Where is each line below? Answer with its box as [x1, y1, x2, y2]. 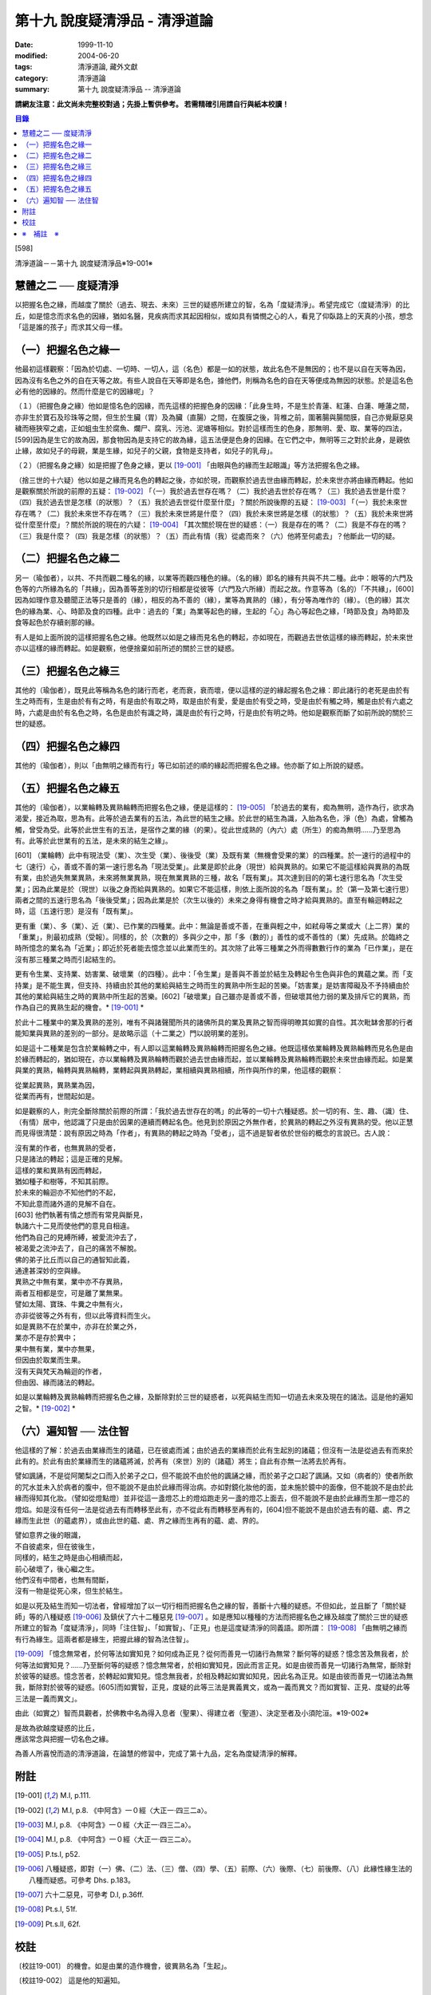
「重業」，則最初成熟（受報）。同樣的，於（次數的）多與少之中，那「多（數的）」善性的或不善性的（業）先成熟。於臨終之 [14, 932, 410, 942]
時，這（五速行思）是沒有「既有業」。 [14, 907, 137, 916]
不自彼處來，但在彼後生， [14, 1541, 99, 1551]
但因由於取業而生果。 [14, 1355, 85, 1365]
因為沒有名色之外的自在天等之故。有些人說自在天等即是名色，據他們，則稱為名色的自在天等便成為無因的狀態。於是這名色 [14, 375, 413, 385]
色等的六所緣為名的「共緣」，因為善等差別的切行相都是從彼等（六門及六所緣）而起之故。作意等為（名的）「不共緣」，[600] [14, 583, 414, 594]
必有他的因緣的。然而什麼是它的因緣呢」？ [14, 386, 155, 396]
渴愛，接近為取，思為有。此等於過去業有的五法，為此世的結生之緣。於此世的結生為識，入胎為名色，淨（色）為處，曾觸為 [14, 814, 413, 824]
